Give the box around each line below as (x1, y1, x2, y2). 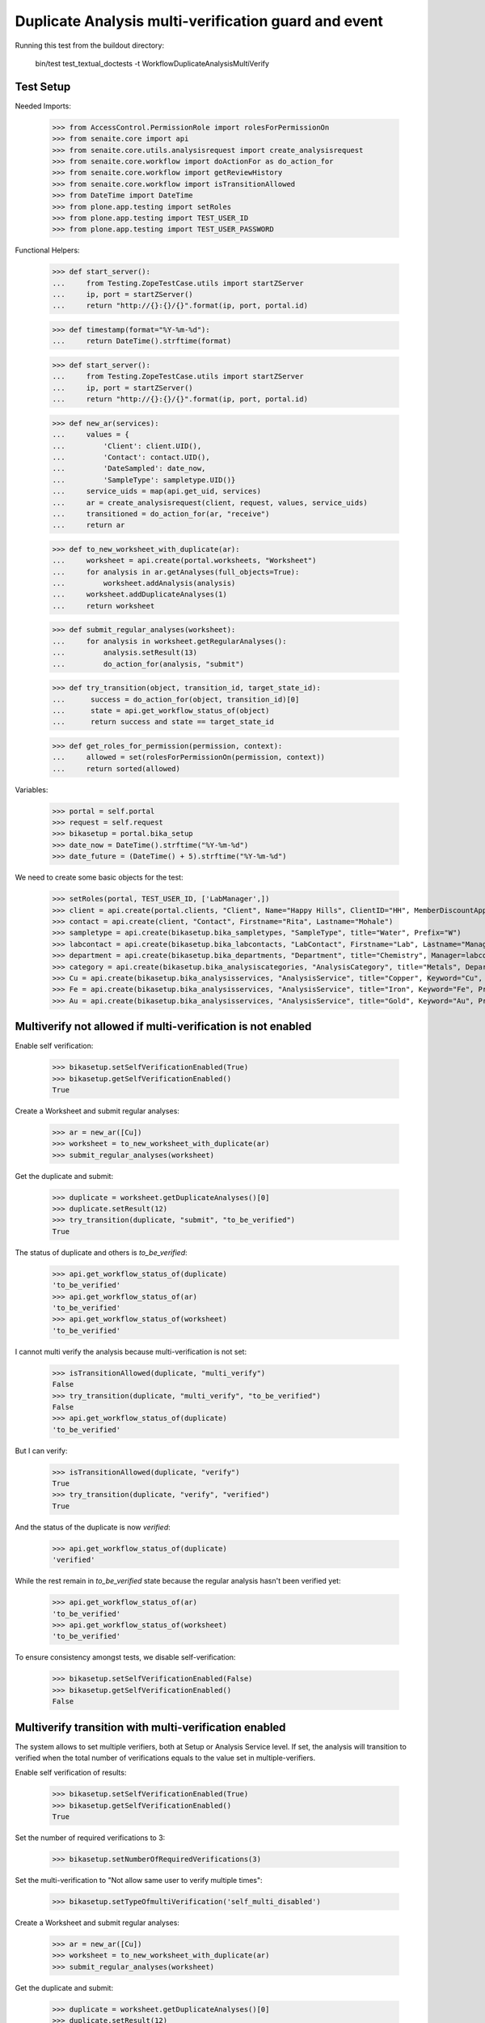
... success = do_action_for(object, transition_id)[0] (52, 694, 300, 704)
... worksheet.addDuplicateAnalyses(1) (52, 590, 228, 599)
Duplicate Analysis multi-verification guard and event (15, 12, 383, 30)
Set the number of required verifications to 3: (15, 1833, 166, 1843)
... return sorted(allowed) (52, 764, 181, 773)
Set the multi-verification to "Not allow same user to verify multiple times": (15, 1876, 263, 1885)
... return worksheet (52, 601, 155, 610)
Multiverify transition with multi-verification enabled (15, 1720, 286, 1734)
